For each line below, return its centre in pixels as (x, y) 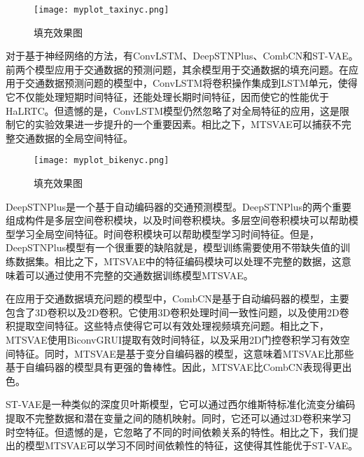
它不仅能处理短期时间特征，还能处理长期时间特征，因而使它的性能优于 (167, 97)
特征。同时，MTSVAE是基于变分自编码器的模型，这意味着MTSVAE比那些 (184, 353)
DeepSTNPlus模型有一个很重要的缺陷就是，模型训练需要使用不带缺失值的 (173, 247)
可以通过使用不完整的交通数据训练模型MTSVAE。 (139, 275)
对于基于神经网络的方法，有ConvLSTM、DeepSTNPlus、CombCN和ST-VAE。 (182, 56)
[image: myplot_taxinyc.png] (101, 10)
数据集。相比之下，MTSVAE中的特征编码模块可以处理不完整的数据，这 (178, 261)
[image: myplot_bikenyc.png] (101, 161)
